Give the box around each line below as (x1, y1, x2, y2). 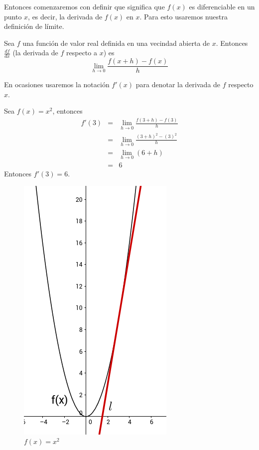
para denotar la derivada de (135, 79, 221, 90)
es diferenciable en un (189, 1, 255, 11)
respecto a (66, 47, 97, 58)
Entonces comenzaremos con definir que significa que (4, 1, 165, 11)
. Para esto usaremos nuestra (139, 11, 228, 21)
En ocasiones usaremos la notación (4, 79, 110, 90)
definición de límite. (4, 21, 64, 31)
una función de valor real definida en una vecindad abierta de (22, 37, 210, 48)
